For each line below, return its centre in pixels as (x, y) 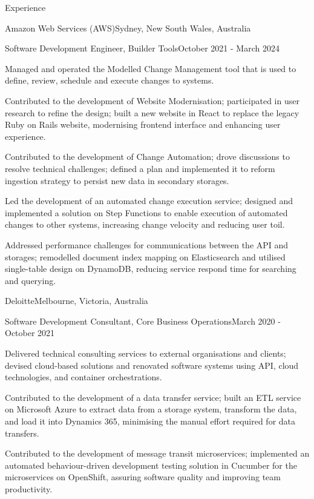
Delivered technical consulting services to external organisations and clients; (146, 353)
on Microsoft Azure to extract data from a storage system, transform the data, (151, 409)
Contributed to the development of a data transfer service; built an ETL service (153, 397)
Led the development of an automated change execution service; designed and (149, 201)
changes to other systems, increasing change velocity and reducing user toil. (145, 224)
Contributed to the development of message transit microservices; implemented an (157, 453)
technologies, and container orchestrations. (83, 377)
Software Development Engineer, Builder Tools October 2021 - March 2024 (142, 48)
